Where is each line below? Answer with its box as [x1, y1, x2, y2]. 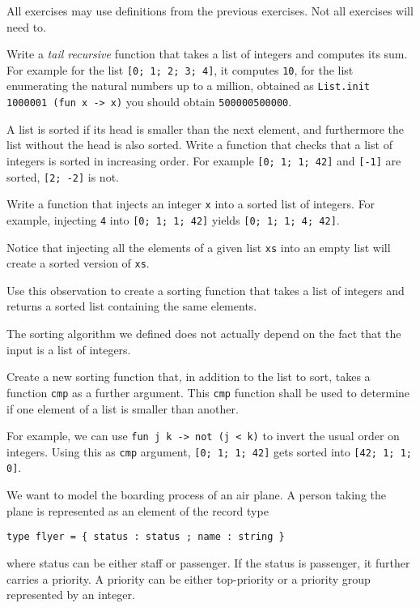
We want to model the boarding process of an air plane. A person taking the [6, 486, 387, 503]
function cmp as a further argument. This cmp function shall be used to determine [6, 383, 410, 400]
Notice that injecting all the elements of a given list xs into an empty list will [6, 238, 391, 255]
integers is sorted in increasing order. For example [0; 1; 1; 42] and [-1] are [6, 152, 401, 169]
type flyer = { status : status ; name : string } [6, 531, 285, 543]
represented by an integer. [6, 586, 135, 603]
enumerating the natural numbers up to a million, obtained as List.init [6, 77, 370, 94]
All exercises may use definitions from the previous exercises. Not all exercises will [6, 2, 414, 19]
